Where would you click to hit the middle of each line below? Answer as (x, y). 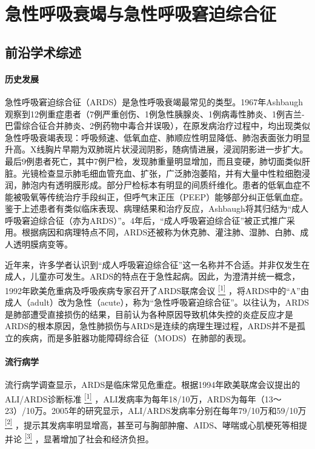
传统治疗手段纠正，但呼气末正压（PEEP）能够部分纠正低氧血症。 (177, 196)
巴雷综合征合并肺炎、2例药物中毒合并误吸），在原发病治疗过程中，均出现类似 (157, 126)
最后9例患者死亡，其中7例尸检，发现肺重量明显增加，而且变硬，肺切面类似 (153, 161)
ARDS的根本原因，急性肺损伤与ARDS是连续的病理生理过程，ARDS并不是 (151, 326)
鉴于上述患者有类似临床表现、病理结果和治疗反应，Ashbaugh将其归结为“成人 (157, 208)
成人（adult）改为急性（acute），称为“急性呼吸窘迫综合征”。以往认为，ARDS (157, 302)
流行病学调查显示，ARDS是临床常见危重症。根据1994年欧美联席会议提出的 (153, 385)
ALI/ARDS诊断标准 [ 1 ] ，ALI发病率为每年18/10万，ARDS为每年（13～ (143, 398)
